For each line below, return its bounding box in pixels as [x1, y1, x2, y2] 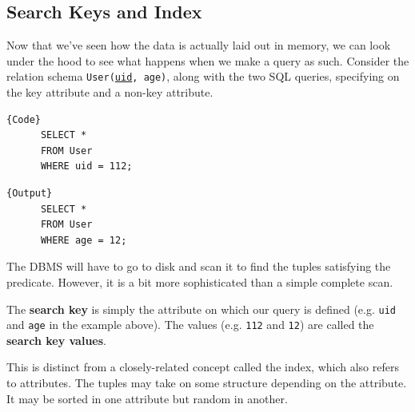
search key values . [6, 331, 106, 348]
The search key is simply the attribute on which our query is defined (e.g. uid [6, 300, 396, 317]
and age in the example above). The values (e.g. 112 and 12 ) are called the [6, 316, 374, 333]
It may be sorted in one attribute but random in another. [6, 390, 288, 406]
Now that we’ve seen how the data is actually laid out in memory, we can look [6, 37, 391, 53]
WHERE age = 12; [40, 234, 127, 246]
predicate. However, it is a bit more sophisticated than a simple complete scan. [6, 273, 393, 290]
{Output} [6, 188, 53, 200]
